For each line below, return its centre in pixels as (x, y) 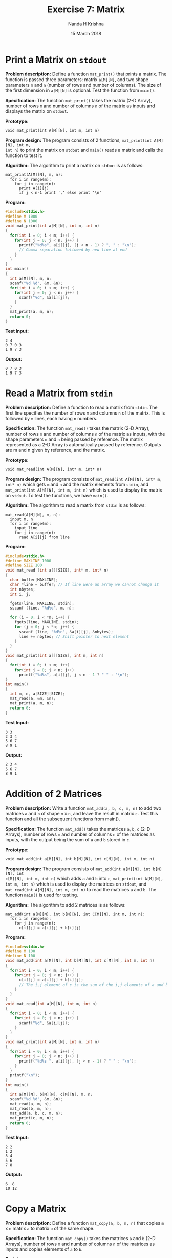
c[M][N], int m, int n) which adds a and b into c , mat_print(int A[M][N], (84, 878)
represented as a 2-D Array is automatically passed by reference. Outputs (83, 444)
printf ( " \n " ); (25, 1075)
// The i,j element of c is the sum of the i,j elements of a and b (93, 985)
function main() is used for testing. (42, 895)
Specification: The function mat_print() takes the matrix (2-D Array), (79, 100)
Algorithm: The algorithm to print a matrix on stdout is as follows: (75, 165)
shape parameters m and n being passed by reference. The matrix (74, 439)
